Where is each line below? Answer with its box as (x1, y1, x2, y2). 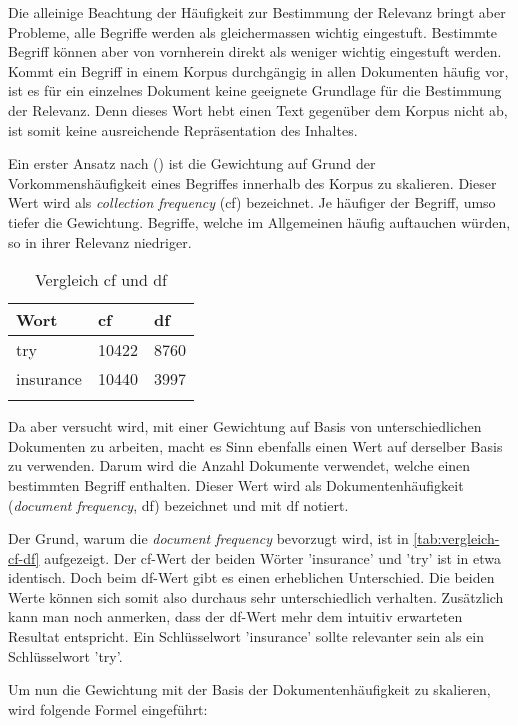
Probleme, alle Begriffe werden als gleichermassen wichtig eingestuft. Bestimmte (8, 21, 498, 42)
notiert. (303, 494, 349, 515)
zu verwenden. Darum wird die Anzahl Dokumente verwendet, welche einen (8, 455, 471, 476)
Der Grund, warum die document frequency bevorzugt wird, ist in (8, 528, 409, 549)
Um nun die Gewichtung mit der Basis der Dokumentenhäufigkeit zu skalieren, (8, 679, 491, 700)
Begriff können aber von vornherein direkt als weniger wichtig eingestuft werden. (8, 41, 502, 62)
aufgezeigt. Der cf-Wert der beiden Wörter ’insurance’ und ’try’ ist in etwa (44, 547, 501, 568)
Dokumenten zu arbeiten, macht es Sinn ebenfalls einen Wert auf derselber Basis (8, 435, 503, 456)
